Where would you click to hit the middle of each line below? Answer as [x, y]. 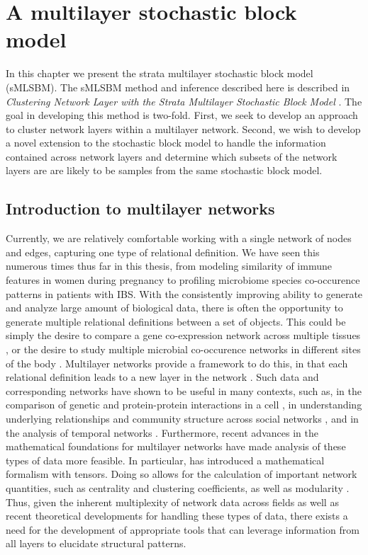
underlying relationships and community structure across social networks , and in [182, 418]
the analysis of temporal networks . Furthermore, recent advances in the [162, 432]
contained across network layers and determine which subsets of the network [172, 156]
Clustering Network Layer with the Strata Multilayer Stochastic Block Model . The [184, 101]
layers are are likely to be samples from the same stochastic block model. [164, 170]
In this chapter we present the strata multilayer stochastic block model [160, 73]
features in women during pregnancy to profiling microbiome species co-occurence [183, 280]
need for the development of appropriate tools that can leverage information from [183, 529]
